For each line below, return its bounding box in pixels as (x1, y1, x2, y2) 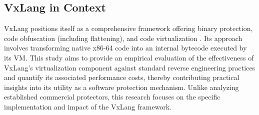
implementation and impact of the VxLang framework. (4, 101, 172, 111)
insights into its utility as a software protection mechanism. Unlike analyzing (4, 81, 239, 92)
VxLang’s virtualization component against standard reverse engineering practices (4, 62, 255, 72)
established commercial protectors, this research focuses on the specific (4, 91, 220, 102)
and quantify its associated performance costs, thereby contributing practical (4, 72, 239, 82)
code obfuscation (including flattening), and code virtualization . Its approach (4, 32, 242, 43)
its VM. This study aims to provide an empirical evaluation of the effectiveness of (4, 52, 254, 62)
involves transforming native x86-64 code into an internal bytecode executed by (4, 42, 247, 53)
